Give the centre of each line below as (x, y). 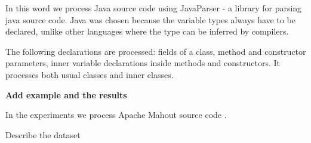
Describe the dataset (43, 134)
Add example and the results (66, 94)
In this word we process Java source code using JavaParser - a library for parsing (154, 8)
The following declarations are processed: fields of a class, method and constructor (156, 51)
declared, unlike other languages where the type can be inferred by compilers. (147, 31)
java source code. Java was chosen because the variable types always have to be (150, 19)
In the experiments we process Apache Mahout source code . (116, 115)
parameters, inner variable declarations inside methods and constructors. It (143, 63)
